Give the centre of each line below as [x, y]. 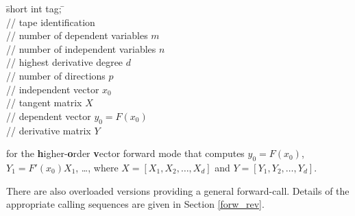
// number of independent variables [81, 48]
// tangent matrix [44, 103]
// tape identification [51, 22]
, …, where [97, 167]
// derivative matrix [49, 130]
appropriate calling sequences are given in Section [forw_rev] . [135, 204]
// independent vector [53, 89]
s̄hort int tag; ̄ [36, 8]
